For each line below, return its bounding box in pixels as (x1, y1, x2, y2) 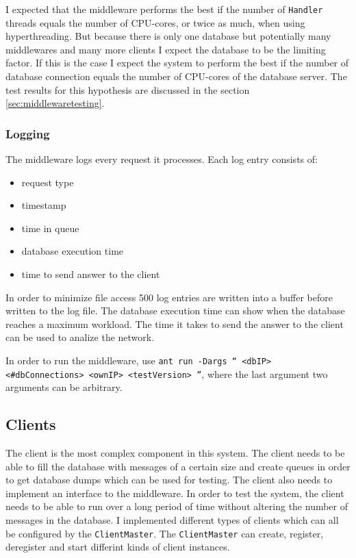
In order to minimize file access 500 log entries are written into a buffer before (5, 290, 333, 304)
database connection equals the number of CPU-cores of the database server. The (5, 69, 347, 84)
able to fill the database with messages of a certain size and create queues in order (5, 459, 351, 473)
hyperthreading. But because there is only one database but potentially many (5, 29, 331, 43)
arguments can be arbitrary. (5, 380, 123, 394)
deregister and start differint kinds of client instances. (5, 540, 230, 554)
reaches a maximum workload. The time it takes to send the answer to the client (5, 316, 344, 331)
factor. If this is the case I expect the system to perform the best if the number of (5, 55, 349, 70)
